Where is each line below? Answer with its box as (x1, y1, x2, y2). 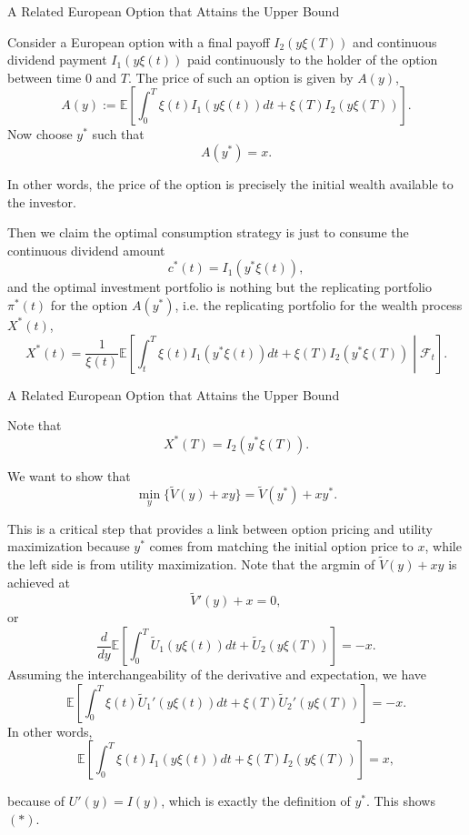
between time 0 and (7, 67, 117, 86)
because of (7, 791, 65, 810)
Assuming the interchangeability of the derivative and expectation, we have (7, 665, 427, 683)
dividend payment (7, 50, 107, 69)
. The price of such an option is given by (128, 67, 354, 86)
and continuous (352, 32, 437, 51)
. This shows (365, 791, 435, 810)
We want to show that (7, 466, 131, 485)
